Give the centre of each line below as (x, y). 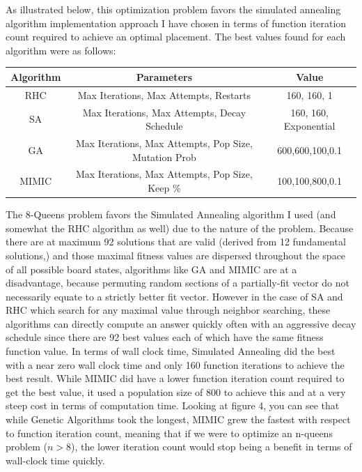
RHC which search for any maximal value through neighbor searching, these (168, 310)
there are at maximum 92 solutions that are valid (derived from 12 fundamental (176, 242)
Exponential (309, 126)
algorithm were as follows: (61, 50)
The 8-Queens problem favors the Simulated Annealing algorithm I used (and (171, 214)
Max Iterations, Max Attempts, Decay (164, 112)
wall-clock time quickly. (55, 460)
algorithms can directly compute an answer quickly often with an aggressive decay (181, 323)
